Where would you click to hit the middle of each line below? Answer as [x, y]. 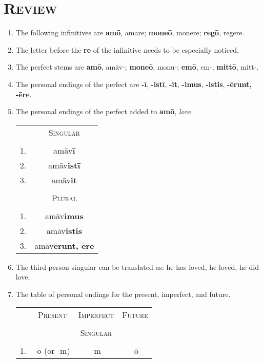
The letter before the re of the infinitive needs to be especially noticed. [127, 49]
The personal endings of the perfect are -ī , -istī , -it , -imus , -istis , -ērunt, [134, 84]
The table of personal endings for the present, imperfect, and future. [123, 294]
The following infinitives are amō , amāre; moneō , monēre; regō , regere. [130, 33]
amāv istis [64, 230]
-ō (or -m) [52, 351]
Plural [64, 198]
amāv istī [64, 165]
